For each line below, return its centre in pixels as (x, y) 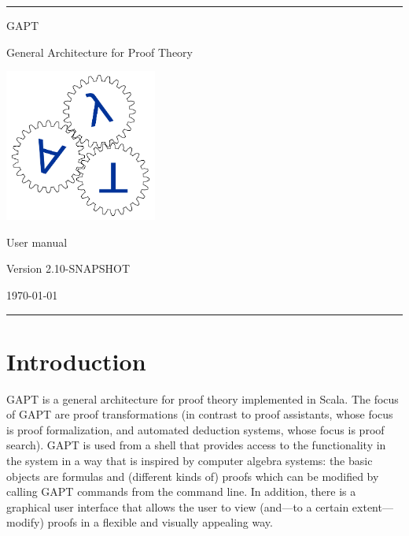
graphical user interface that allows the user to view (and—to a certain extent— (200, 506)
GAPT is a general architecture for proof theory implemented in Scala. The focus (203, 398)
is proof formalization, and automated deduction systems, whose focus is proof (195, 429)
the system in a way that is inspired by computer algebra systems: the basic (190, 461)
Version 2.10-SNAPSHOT (68, 268)
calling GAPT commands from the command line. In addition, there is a (181, 491)
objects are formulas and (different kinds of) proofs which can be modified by (193, 476)
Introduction (76, 361)
